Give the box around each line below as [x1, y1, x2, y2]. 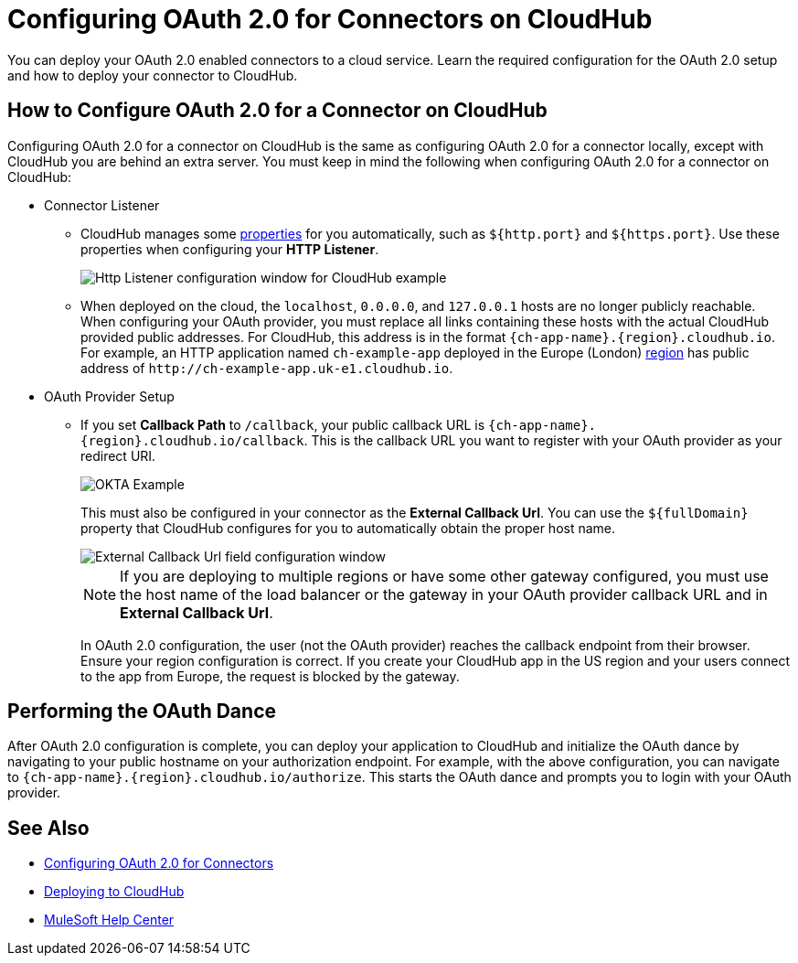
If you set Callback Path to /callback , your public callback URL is [80, 416, 485, 433]
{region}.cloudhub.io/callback [80, 433, 304, 448]
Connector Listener [44, 197, 160, 213]
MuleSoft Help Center [44, 912, 175, 928]
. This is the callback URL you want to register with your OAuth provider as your [303, 432, 782, 448]
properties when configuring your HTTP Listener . [80, 241, 379, 257]
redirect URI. [80, 447, 156, 464]
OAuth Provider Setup [44, 388, 175, 404]
